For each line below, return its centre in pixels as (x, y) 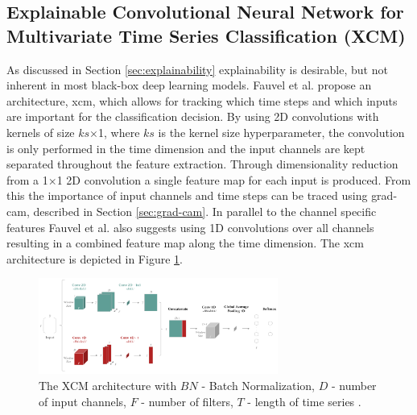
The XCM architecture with (108, 386)
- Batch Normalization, (258, 386)
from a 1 (27, 179)
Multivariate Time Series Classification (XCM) (206, 35)
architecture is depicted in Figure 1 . (95, 258)
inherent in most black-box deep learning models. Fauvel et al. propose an (189, 85)
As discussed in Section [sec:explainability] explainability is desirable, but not (197, 69)
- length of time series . (304, 401)
